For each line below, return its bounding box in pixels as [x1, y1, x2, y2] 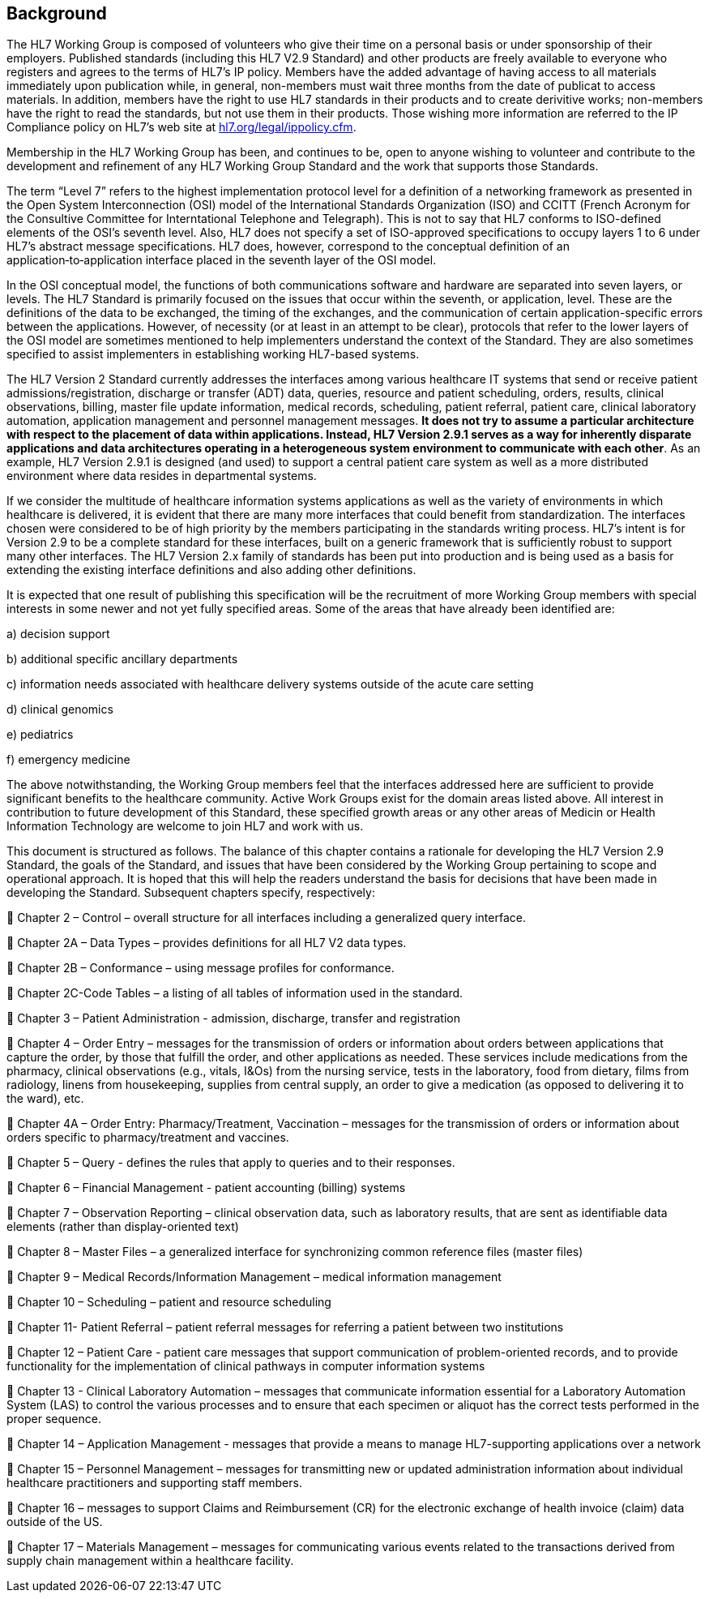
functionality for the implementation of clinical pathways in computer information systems [6, 1359, 485, 1374]
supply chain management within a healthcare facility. [6, 1554, 294, 1568]
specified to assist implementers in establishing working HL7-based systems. [6, 347, 420, 362]
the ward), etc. [6, 1091, 84, 1106]
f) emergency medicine [6, 752, 130, 767]
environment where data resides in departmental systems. [6, 469, 317, 483]
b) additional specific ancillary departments [6, 652, 238, 667]
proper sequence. [6, 1412, 101, 1426]
